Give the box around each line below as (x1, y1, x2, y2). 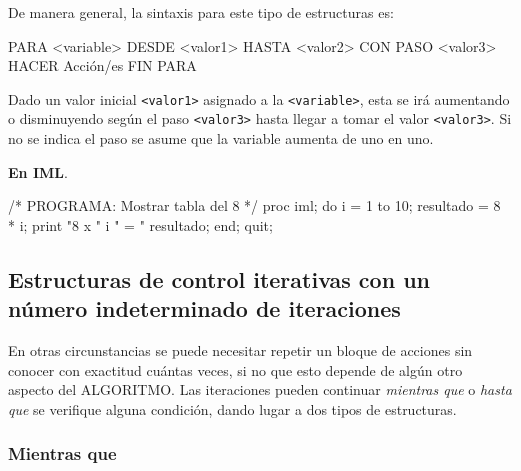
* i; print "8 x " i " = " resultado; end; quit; (8, 214, 273, 235)
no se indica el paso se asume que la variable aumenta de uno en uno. (8, 128, 434, 149)
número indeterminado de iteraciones (8, 293, 401, 324)
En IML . (8, 161, 68, 182)
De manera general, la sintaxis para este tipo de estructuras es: (8, 2, 394, 22)
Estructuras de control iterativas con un (8, 263, 430, 294)
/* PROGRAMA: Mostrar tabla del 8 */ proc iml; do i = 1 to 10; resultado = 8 (8, 195, 501, 216)
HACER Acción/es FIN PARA (8, 55, 197, 76)
